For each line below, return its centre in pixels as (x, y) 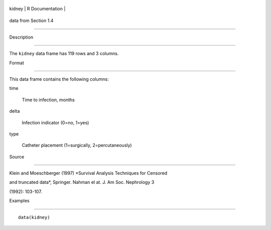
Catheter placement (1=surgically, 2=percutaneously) (77, 145)
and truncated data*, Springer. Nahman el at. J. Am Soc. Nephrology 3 (82, 182)
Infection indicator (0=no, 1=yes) (55, 122)
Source (17, 157)
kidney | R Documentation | (37, 9)
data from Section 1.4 (31, 21)
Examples (19, 201)
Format (17, 63)
